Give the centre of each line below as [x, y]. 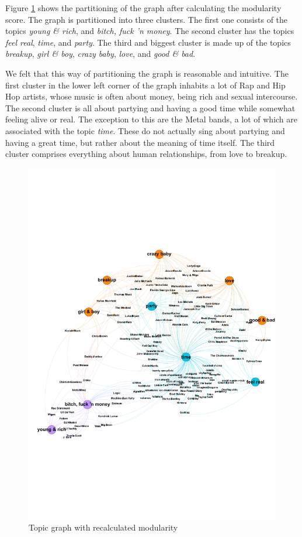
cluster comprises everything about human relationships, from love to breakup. [146, 154]
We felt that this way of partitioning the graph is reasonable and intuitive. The [147, 73]
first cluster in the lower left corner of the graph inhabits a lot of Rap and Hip [145, 85]
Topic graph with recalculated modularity [103, 527]
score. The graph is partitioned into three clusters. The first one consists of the [147, 19]
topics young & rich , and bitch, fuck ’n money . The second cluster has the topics [150, 31]
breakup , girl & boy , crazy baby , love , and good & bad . [100, 54]
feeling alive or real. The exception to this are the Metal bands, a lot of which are [152, 119]
